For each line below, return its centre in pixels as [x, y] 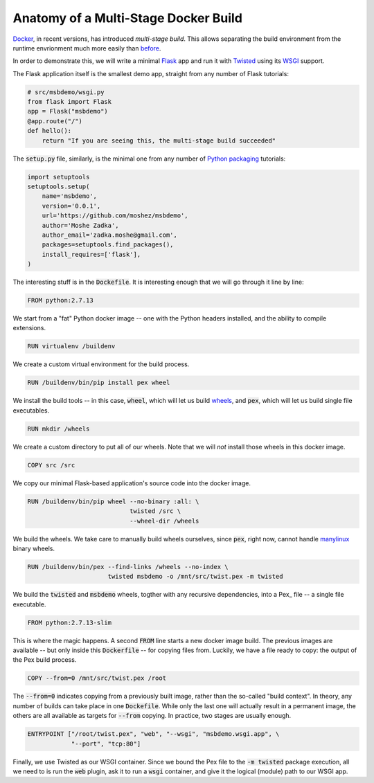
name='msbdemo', [69, 196]
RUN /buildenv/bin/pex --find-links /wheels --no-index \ [128, 567]
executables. [31, 410]
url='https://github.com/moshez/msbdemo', [115, 216]
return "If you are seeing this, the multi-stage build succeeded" [159, 141]
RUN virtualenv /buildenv [71, 346]
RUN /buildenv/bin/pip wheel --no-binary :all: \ [113, 501]
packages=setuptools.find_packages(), [108, 245]
